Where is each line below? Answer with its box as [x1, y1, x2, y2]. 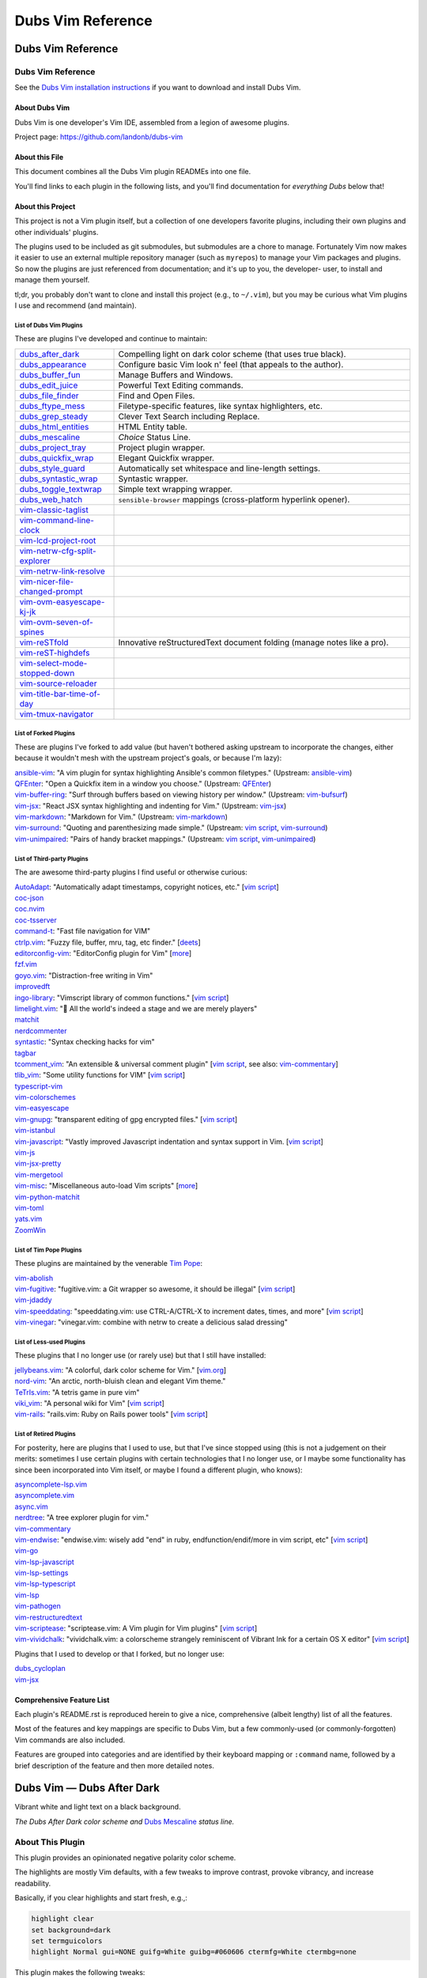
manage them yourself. [14, 275, 90, 285]
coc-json [14, 893, 44, 903]
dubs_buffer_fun [19, 369, 81, 380]
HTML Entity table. [118, 421, 187, 432]
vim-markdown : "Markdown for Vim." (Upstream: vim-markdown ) [14, 812, 229, 822]
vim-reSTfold [19, 637, 69, 648]
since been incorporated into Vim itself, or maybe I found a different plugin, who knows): [14, 1465, 303, 1475]
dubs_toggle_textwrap [19, 483, 102, 494]
